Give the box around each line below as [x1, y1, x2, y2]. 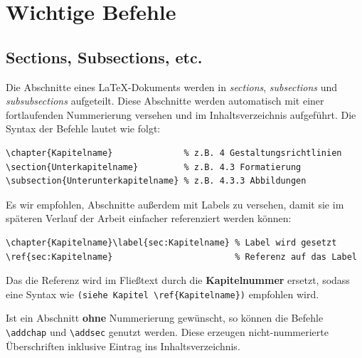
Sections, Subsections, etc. [6, 46, 203, 68]
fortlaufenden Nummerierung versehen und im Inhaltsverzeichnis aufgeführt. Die [6, 107, 356, 122]
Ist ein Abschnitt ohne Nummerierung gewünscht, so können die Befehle [6, 310, 324, 325]
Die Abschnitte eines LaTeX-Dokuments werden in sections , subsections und [6, 79, 338, 94]
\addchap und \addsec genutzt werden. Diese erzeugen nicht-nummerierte [6, 324, 329, 339]
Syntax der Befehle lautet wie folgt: [6, 121, 161, 136]
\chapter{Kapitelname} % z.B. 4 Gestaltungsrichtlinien [6, 147, 342, 158]
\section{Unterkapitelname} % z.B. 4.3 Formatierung [6, 162, 302, 172]
